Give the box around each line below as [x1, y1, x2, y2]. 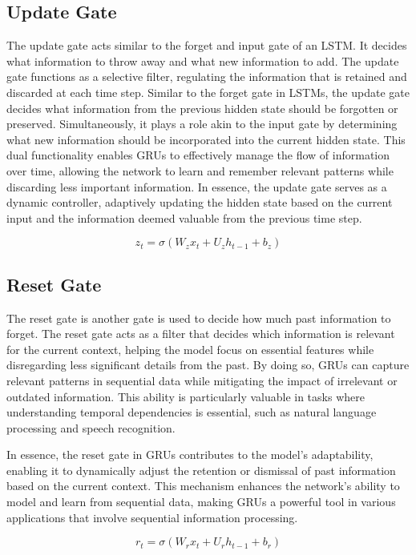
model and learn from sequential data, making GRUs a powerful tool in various [6, 493, 396, 510]
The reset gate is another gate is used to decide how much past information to [6, 309, 391, 326]
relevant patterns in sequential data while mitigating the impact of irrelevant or [6, 372, 398, 388]
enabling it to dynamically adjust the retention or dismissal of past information [6, 461, 396, 478]
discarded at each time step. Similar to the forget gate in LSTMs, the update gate [6, 83, 410, 100]
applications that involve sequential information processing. [6, 509, 298, 525]
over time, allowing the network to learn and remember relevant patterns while [6, 162, 394, 179]
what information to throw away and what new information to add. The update [6, 52, 399, 69]
